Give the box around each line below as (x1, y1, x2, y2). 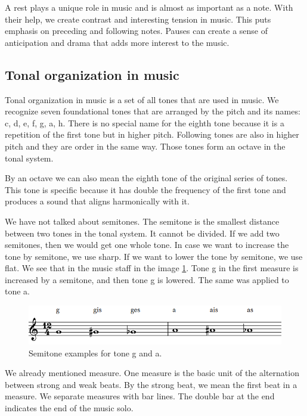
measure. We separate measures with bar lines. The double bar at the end (5, 390, 275, 402)
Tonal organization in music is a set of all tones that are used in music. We (5, 93, 279, 105)
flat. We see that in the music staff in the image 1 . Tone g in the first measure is (5, 262, 299, 274)
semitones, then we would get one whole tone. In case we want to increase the (5, 238, 289, 251)
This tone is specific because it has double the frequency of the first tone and (5, 183, 286, 195)
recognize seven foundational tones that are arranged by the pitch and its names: (5, 105, 300, 117)
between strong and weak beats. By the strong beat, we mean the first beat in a (5, 378, 297, 390)
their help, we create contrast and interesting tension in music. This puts (5, 13, 271, 25)
